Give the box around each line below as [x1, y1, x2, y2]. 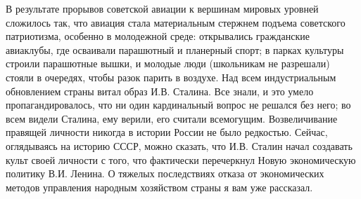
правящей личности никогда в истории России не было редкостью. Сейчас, [6, 125, 328, 139]
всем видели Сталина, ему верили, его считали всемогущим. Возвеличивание [6, 111, 338, 125]
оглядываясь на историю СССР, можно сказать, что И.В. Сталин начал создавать [6, 138, 353, 153]
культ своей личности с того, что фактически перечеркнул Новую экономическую [6, 152, 356, 167]
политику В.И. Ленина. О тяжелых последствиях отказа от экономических [6, 166, 324, 181]
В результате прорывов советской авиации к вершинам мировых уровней [6, 1, 319, 15]
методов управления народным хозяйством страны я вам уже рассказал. [6, 179, 313, 194]
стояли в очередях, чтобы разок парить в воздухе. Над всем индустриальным [6, 69, 336, 84]
